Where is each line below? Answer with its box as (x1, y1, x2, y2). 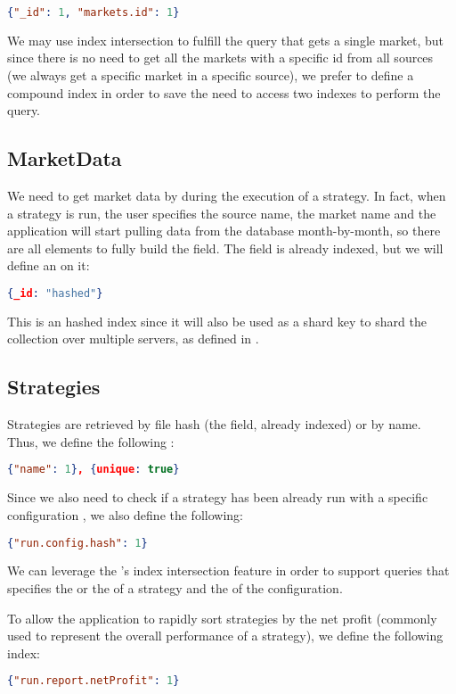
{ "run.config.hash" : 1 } (7, 536, 148, 549)
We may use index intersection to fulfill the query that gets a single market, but (7, 30, 444, 49)
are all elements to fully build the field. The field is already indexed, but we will (7, 238, 444, 257)
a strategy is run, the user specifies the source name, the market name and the (7, 203, 436, 222)
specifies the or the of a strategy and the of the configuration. (7, 579, 343, 597)
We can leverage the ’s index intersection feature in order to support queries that (7, 561, 450, 580)
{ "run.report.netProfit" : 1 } (7, 674, 180, 688)
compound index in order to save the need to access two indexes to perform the (7, 83, 441, 102)
